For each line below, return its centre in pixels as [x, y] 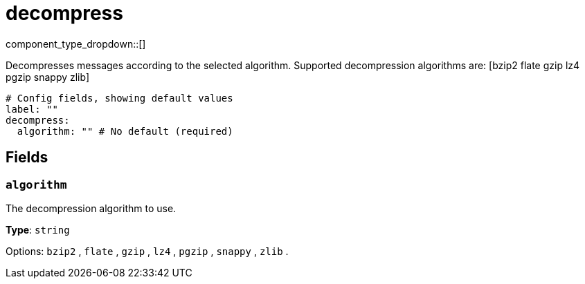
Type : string [38, 229]
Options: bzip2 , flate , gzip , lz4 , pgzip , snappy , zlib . [147, 251]
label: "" [32, 109]
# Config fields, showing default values [119, 98]
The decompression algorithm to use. [91, 208]
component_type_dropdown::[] [76, 44]
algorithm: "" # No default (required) [125, 131]
